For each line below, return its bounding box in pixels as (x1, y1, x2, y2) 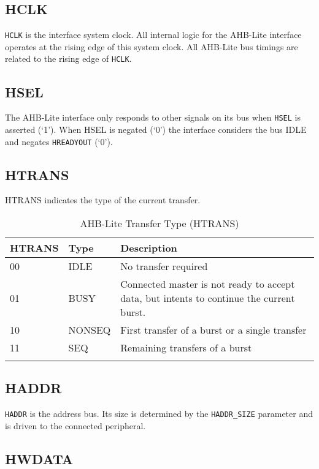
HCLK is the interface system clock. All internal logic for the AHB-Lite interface (5, 28, 302, 41)
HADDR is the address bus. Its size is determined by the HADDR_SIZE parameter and (5, 407, 313, 420)
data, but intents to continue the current (120, 291, 295, 306)
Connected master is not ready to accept (120, 277, 295, 291)
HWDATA (5, 449, 73, 468)
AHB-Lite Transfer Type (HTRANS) (80, 216, 239, 231)
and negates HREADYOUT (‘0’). (5, 135, 113, 148)
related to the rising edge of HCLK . (5, 52, 132, 65)
